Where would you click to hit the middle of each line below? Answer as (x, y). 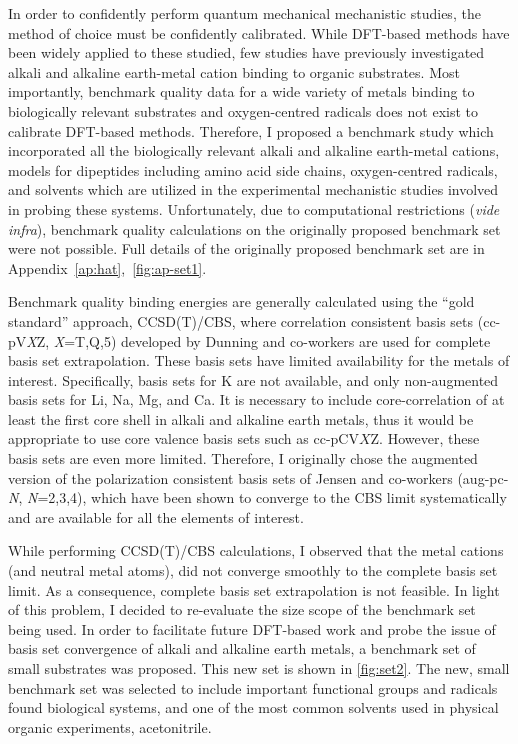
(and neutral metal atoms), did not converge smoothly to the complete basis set (253, 570)
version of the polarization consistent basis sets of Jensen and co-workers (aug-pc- (258, 477)
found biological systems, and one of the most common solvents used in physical (253, 707)
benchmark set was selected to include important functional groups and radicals (253, 687)
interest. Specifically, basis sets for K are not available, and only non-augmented (253, 379)
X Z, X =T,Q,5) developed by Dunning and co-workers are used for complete (258, 340)
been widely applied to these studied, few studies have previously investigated (246, 52)
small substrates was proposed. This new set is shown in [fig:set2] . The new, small (259, 668)
